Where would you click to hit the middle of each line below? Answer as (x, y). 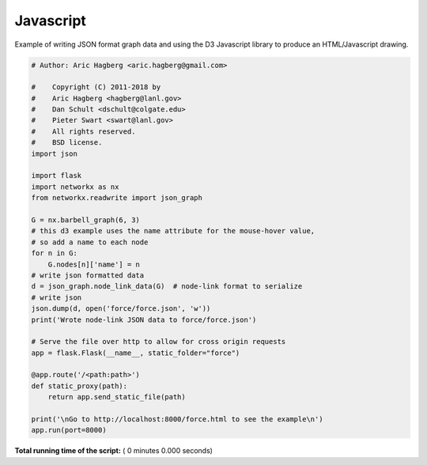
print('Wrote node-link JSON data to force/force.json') (144, 319)
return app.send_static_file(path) (117, 397)
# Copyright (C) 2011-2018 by (96, 87)
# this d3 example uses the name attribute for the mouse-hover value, (173, 231)
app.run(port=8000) (69, 430)
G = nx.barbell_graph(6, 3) (85, 220)
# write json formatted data (88, 275)
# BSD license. (67, 143)
